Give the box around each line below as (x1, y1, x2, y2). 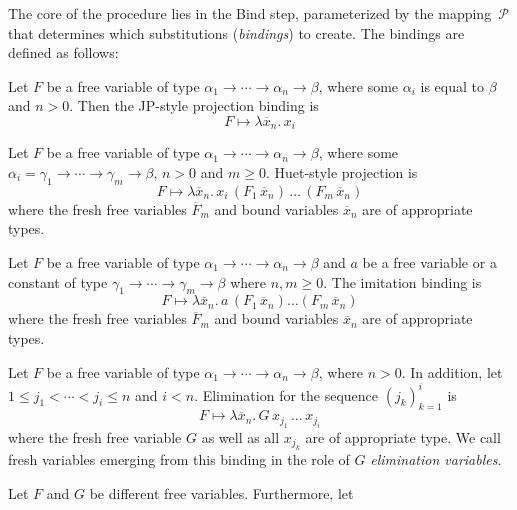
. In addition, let (401, 361, 503, 382)
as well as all (201, 426, 280, 447)
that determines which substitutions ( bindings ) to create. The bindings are (8, 22, 465, 43)
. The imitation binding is (323, 271, 482, 292)
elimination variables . (370, 449, 502, 470)
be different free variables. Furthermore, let (89, 482, 354, 503)
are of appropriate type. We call (305, 426, 501, 447)
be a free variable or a (362, 252, 497, 272)
